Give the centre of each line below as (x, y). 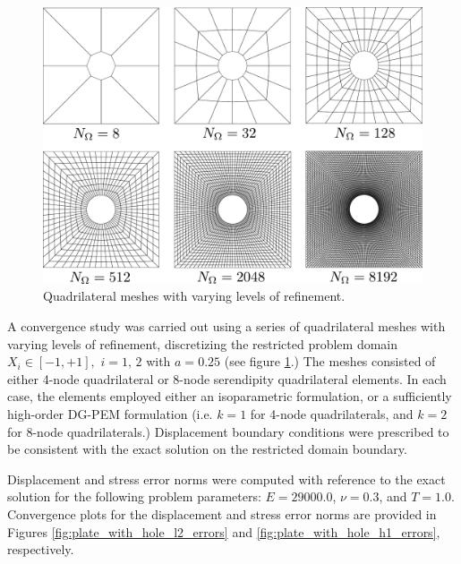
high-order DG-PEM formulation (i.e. (110, 414)
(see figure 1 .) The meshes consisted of (330, 361)
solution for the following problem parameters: (134, 496)
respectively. (41, 549)
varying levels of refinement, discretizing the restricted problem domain (203, 343)
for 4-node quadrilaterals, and (332, 414)
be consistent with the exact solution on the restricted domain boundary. (207, 449)
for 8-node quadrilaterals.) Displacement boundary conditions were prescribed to (228, 431)
